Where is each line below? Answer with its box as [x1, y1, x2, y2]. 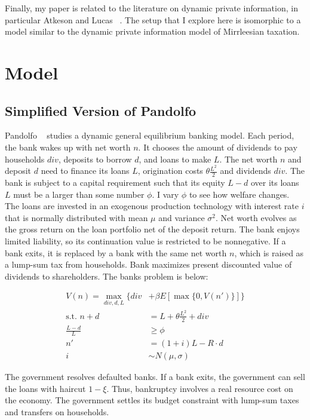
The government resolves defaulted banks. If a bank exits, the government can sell [5, 370, 305, 383]
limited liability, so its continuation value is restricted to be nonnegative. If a [5, 235, 286, 247]
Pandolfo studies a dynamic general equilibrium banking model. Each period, [5, 129, 294, 142]
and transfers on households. [5, 405, 109, 418]
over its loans [250, 176, 299, 189]
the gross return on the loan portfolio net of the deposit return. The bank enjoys [5, 223, 300, 235]
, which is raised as [234, 246, 304, 259]
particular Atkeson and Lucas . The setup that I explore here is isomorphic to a [5, 13, 301, 26]
